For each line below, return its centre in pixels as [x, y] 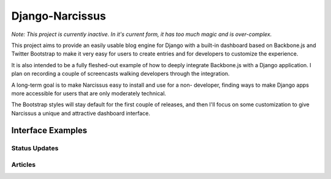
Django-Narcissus [59, 16]
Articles [24, 165]
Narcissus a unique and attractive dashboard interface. [81, 113]
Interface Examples [49, 130]
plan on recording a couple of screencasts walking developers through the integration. [120, 74]
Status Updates [35, 148]
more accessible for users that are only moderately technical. [89, 93]
